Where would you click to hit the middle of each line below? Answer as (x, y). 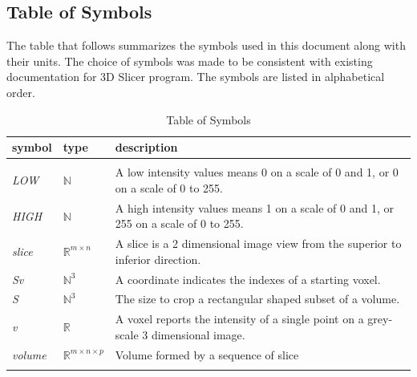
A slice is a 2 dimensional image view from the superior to (258, 243)
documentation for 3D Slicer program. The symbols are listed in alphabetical (196, 77)
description (146, 147)
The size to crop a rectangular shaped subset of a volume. (257, 299)
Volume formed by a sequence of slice (207, 354)
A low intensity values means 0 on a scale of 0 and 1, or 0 (257, 172)
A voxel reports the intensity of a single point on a (239, 319)
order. (21, 92)
